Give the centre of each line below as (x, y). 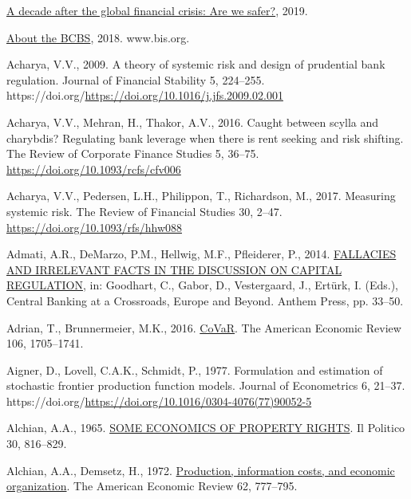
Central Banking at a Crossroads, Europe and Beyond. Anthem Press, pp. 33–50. (205, 300)
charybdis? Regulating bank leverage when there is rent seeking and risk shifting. (205, 138)
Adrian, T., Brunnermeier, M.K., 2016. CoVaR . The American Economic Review (204, 327)
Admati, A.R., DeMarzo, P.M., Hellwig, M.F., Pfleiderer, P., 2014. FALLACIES (202, 254)
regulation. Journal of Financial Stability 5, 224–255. (136, 79)
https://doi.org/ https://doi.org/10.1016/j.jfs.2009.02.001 (145, 95)
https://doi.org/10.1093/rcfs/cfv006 (94, 169)
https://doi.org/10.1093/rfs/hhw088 (94, 227)
